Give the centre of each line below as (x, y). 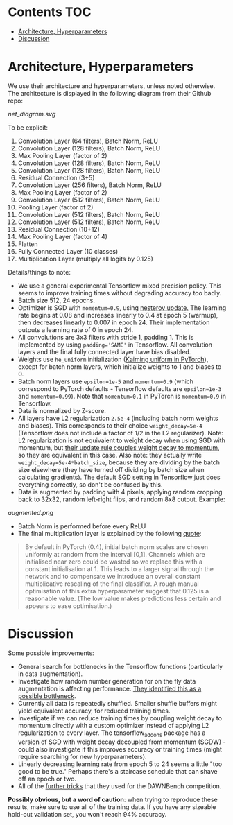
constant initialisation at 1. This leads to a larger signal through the (119, 568)
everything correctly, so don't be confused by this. (90, 484)
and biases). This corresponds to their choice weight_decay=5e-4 (110, 425)
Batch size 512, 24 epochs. (57, 300)
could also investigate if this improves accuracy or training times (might (120, 749)
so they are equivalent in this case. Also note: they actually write (110, 455)
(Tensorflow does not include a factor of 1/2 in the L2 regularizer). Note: (121, 433)
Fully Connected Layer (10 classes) (68, 251)
